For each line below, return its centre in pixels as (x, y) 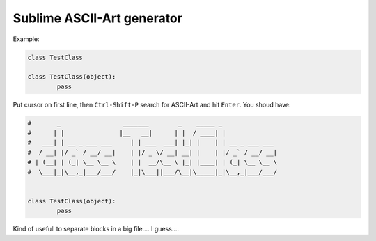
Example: (26, 39)
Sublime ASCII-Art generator (97, 18)
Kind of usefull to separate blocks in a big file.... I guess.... (96, 229)
